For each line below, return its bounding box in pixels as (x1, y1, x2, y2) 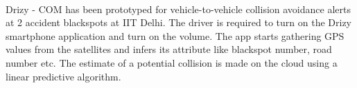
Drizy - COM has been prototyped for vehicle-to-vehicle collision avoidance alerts (6, 1, 351, 16)
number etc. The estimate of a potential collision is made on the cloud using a (6, 55, 338, 69)
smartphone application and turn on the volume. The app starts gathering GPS (6, 28, 345, 43)
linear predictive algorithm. (6, 69, 121, 83)
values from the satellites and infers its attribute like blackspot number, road (6, 42, 332, 56)
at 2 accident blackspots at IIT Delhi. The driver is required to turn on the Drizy (6, 15, 352, 30)
